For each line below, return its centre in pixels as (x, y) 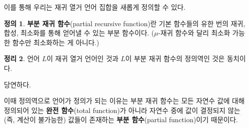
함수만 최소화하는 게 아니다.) (56, 42)
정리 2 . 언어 (22, 58)
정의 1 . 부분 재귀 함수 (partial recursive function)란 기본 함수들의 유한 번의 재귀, (125, 23)
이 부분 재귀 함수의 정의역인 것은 (175, 58)
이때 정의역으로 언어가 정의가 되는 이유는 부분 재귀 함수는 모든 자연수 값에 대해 (124, 101)
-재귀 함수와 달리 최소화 (194, 33)
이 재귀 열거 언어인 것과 (83, 58)
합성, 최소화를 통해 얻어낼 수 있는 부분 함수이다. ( (79, 33)
